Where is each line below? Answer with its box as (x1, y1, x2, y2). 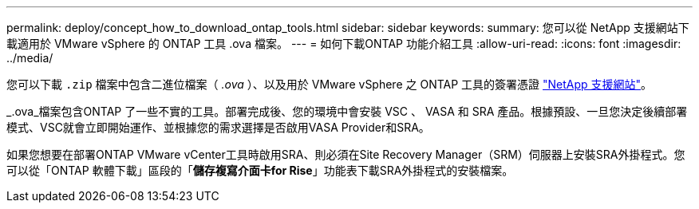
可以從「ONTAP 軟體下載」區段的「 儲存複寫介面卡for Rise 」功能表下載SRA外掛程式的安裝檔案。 (6, 164, 514, 177)
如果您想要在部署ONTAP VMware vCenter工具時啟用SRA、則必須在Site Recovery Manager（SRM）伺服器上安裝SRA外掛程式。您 (6, 148, 685, 161)
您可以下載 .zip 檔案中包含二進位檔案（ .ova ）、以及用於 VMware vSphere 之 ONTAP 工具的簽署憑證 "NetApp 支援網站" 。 (6, 77, 653, 91)
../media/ (6, 51, 53, 65)
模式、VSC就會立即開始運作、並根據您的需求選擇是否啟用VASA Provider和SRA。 (6, 120, 430, 134)
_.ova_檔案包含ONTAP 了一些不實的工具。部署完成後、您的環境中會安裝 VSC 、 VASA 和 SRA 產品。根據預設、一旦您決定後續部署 (6, 104, 688, 118)
